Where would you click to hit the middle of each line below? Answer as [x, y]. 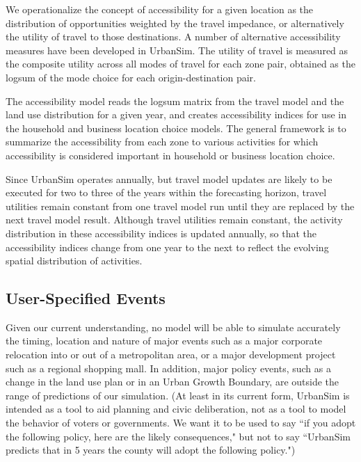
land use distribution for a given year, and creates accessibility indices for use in [176, 114]
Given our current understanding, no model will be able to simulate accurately [173, 327]
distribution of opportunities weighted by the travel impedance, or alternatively [175, 23]
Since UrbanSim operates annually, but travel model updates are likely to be [169, 178]
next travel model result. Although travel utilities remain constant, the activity [174, 220]
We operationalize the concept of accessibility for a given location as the [160, 9]
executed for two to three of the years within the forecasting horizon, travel [166, 192]
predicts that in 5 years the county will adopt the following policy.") [151, 450]
